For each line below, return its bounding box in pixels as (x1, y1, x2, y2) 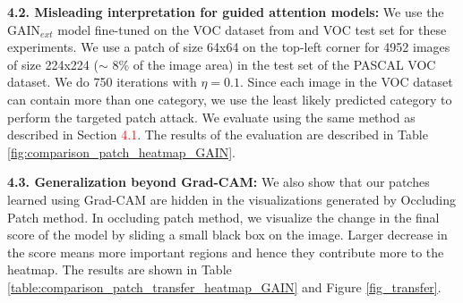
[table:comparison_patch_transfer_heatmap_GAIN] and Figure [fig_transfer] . (7, 277, 442, 296)
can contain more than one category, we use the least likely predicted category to (7, 89, 452, 108)
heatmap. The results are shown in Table (7, 260, 232, 279)
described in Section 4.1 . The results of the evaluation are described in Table (7, 125, 428, 144)
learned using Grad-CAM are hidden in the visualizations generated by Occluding (7, 189, 457, 208)
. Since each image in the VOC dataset (239, 72, 453, 91)
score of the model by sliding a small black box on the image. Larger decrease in (7, 225, 448, 244)
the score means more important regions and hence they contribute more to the (7, 242, 444, 261)
